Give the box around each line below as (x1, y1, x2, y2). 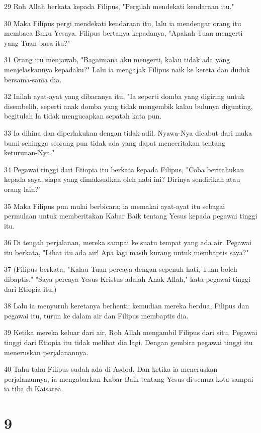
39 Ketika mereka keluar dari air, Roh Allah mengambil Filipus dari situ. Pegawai (4, 327, 257, 338)
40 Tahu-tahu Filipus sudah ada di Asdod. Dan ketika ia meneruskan (4, 364, 218, 374)
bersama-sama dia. (4, 74, 62, 84)
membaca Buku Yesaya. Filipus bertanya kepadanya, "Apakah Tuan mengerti (4, 28, 243, 38)
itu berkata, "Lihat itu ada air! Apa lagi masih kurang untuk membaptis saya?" (4, 247, 249, 257)
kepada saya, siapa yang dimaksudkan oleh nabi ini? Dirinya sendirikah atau (4, 174, 240, 184)
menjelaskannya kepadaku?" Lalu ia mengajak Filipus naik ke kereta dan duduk (4, 64, 250, 74)
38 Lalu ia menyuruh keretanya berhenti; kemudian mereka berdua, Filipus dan (4, 300, 249, 311)
